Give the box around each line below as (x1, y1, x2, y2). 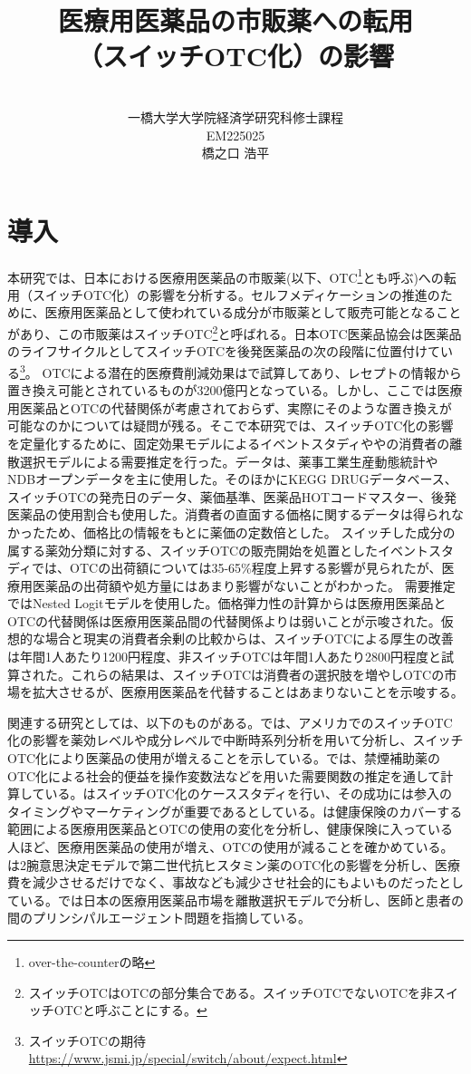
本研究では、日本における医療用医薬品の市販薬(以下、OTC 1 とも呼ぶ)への (7, 265, 444, 286)
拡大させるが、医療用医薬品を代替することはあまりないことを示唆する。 (32, 682, 464, 701)
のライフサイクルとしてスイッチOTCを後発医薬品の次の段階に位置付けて (7, 342, 440, 361)
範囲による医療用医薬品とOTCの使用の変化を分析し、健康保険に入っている (7, 819, 453, 838)
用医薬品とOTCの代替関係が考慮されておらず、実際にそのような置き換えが (7, 398, 452, 417)
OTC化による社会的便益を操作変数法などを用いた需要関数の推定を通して (7, 766, 441, 785)
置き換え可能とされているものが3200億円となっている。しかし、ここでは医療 (7, 381, 463, 400)
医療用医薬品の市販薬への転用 (57, 2, 413, 39)
